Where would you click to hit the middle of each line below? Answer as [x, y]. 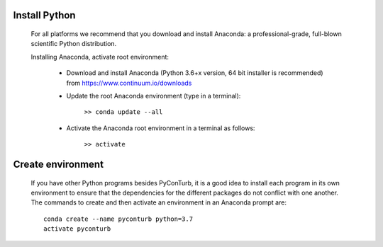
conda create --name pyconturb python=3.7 [118, 219]
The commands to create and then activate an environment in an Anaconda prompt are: [159, 202]
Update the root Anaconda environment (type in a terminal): [154, 96]
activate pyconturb [77, 229]
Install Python [44, 15]
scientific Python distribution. [74, 44]
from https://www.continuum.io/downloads [129, 83]
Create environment [59, 164]
